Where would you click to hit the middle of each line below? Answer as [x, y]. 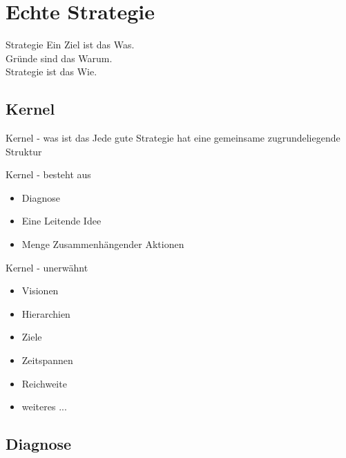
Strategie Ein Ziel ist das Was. [70, 45]
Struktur [24, 151]
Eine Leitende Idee [61, 221]
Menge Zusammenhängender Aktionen [103, 244]
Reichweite [44, 383]
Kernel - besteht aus [48, 174]
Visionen [40, 290]
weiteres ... [44, 407]
